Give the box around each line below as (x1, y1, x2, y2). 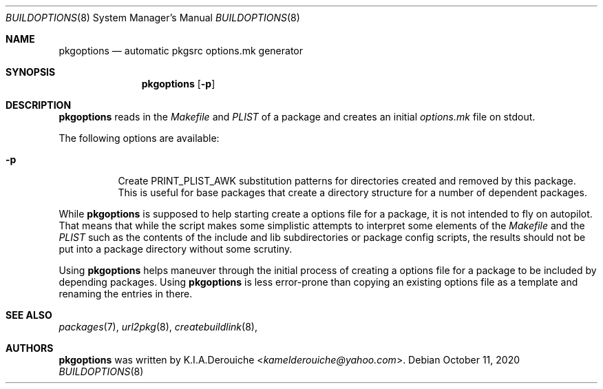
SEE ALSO (6, 309, 52, 321)
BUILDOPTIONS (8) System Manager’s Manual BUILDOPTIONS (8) (6, 12, 300, 23)
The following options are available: (59, 132, 220, 144)
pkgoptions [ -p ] (141, 78, 215, 90)
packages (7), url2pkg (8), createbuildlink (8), (59, 321, 257, 333)
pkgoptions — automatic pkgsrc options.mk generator (59, 45, 304, 56)
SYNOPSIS (6, 66, 56, 78)
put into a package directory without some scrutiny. (59, 243, 293, 255)
